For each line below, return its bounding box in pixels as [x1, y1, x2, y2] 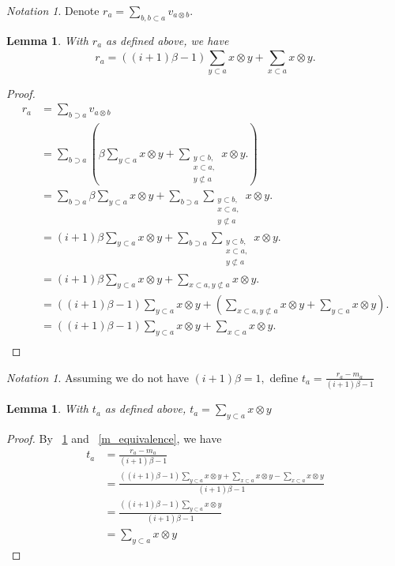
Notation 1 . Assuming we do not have [6, 369, 189, 385]
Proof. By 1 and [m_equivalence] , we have [6, 429, 222, 446]
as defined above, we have [106, 32, 229, 48]
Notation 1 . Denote [6, 2, 100, 18]
